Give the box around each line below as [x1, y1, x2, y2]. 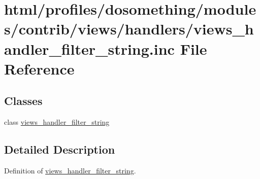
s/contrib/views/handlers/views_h [4, 18, 254, 39]
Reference [4, 58, 75, 79]
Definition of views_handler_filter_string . [4, 165, 136, 175]
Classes [4, 93, 43, 109]
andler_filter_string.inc [4, 38, 175, 59]
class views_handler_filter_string [4, 117, 110, 127]
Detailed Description [4, 141, 115, 157]
